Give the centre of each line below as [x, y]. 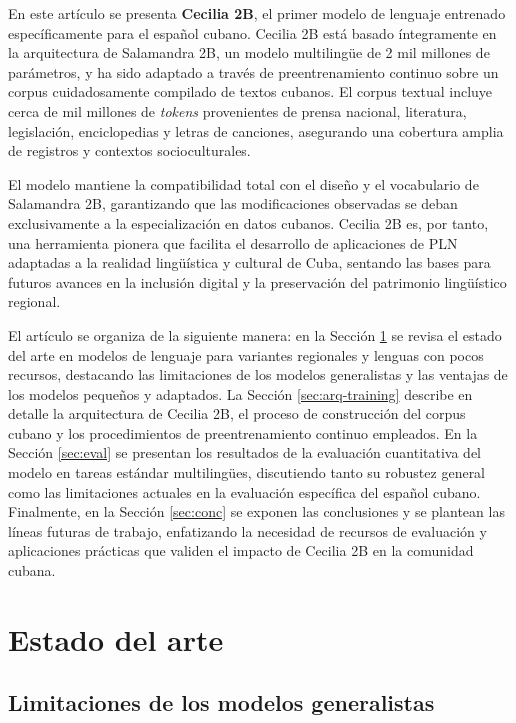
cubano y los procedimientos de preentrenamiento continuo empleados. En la [243, 432]
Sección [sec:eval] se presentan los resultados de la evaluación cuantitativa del [245, 452]
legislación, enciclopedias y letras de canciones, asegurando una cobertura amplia [256, 130]
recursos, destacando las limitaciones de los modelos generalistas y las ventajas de [258, 374]
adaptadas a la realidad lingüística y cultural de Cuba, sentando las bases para [249, 262]
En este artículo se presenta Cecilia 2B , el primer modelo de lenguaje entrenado [257, 13]
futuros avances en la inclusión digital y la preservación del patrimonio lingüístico [257, 281]
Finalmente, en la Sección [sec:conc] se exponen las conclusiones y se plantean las [256, 511]
